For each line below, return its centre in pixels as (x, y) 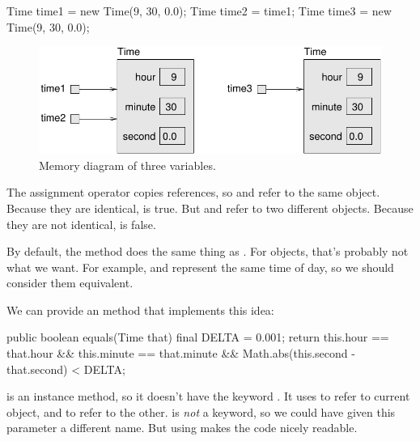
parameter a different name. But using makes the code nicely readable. (182, 428)
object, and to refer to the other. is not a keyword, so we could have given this (201, 411)
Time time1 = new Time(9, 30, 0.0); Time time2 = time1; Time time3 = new (199, 11)
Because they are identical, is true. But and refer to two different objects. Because (210, 208)
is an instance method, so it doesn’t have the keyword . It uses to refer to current (208, 396)
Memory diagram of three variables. (127, 165)
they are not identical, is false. (81, 224)
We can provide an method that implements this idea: (140, 310)
